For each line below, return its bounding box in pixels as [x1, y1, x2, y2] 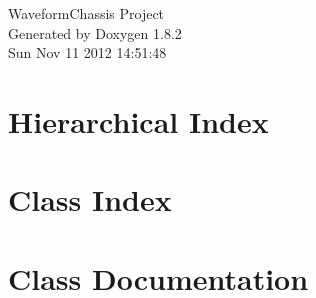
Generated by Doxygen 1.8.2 [8, 22, 182, 43]
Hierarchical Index [8, 100, 269, 141]
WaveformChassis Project [8, 3, 165, 23]
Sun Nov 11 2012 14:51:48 [8, 42, 167, 63]
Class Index [8, 179, 172, 220]
